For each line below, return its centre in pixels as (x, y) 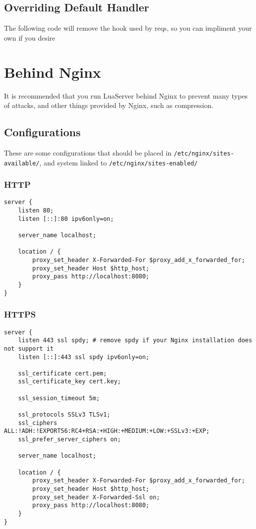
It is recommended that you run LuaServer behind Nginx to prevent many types (126, 95)
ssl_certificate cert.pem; (62, 373)
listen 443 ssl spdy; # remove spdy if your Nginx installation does (135, 341)
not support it (29, 348)
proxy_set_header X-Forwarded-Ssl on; (96, 497)
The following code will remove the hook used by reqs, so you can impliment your (128, 28)
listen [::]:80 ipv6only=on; (66, 219)
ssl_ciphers (38, 423)
